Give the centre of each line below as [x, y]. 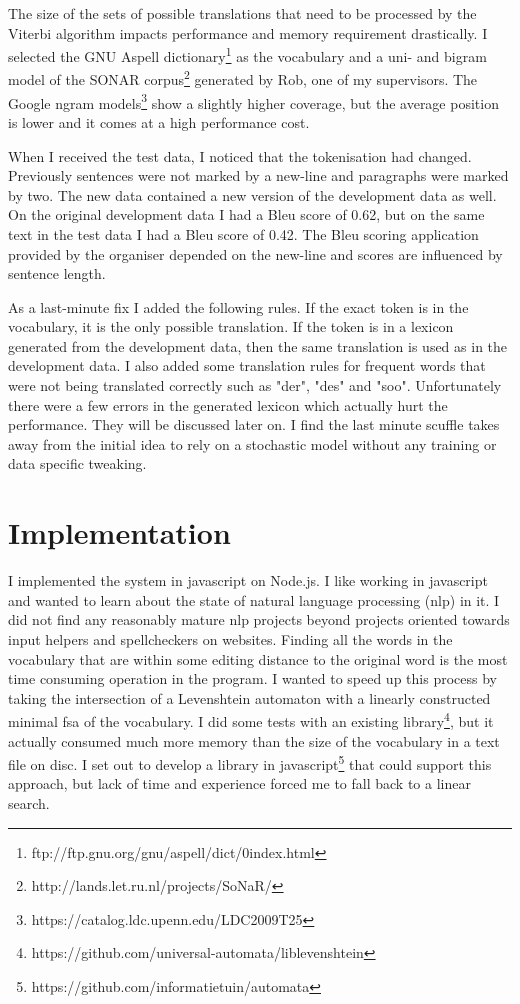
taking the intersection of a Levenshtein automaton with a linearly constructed [249, 697]
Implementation [119, 532]
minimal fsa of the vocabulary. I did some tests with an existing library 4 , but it [251, 719]
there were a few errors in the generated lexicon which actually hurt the [228, 404]
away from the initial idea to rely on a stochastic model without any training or [252, 443]
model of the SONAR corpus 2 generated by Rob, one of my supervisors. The [243, 78]
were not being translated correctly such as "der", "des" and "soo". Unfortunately [255, 385]
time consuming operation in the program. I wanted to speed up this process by [252, 678]
